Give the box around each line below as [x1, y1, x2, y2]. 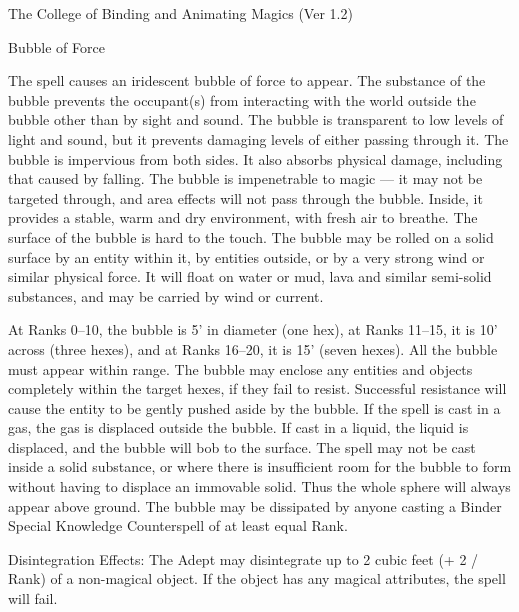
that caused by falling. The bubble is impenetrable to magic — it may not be [8, 168, 483, 189]
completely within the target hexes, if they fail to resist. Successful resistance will [8, 378, 507, 399]
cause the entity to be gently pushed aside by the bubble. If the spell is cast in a [8, 397, 501, 418]
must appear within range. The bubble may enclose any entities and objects [8, 358, 473, 379]
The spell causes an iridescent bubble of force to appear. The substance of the [8, 70, 486, 91]
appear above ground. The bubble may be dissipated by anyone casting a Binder [8, 495, 502, 516]
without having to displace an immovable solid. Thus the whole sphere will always [8, 476, 511, 497]
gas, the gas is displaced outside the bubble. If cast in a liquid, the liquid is [8, 417, 469, 438]
